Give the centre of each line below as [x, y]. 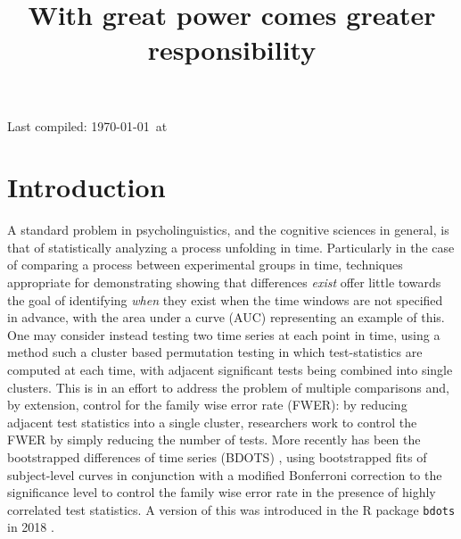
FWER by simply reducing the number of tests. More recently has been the [214, 439]
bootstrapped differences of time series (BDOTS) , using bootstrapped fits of [217, 457]
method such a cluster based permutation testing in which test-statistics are [215, 352]
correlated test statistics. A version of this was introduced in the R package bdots [231, 509]
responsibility [232, 50]
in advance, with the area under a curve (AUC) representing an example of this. [226, 317]
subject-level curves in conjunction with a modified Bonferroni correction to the [225, 474]
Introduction [86, 187]
